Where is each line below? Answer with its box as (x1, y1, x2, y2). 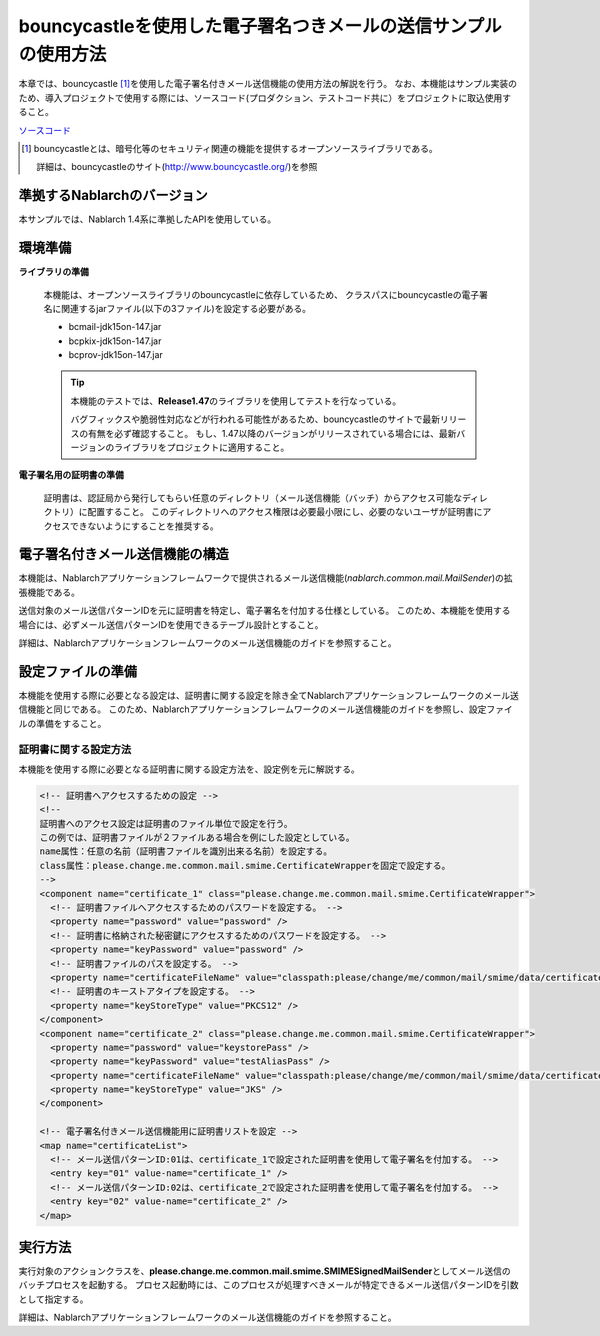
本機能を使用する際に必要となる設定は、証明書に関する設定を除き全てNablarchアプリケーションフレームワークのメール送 (18, 689, 520, 701)
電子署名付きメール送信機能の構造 (18, 546, 229, 563)
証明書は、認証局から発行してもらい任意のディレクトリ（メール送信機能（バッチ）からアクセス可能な (43, 491, 463, 504)
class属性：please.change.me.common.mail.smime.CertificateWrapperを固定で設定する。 (39, 860, 451, 871)
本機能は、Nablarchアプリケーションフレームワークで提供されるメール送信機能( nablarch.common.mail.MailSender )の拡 (18, 572, 514, 584)
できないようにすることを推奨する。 (69, 520, 219, 532)
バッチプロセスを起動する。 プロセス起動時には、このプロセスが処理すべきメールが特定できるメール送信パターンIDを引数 (18, 1279, 519, 1291)
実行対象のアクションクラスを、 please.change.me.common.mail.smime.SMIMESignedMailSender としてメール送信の (18, 1265, 512, 1277)
